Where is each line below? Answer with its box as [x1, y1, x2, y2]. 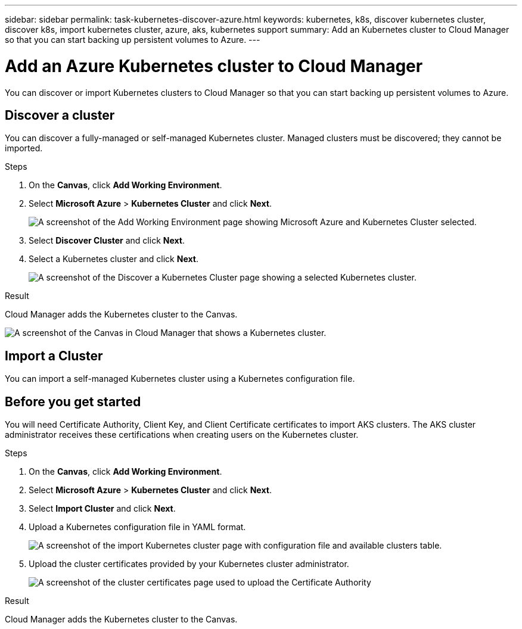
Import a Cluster [5, 348, 103, 363]
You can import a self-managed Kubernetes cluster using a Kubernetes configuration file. [5, 373, 355, 384]
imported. [5, 143, 43, 154]
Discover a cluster [5, 107, 115, 123]
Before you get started [5, 394, 141, 409]
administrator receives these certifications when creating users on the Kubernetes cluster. [5, 429, 359, 440]
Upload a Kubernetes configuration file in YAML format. [29, 522, 246, 533]
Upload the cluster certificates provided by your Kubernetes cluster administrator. [29, 559, 349, 569]
